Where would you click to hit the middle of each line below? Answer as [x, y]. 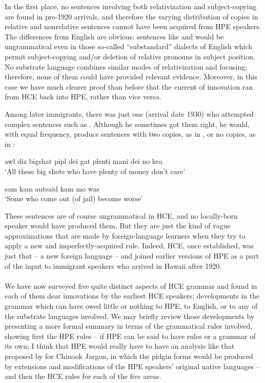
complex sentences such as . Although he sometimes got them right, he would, [127, 124]
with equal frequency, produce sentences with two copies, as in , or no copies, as [130, 134]
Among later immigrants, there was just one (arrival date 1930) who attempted [129, 113]
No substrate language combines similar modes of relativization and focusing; [126, 66]
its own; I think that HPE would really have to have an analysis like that [120, 346]
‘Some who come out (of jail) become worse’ [74, 198]
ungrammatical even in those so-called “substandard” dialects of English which [128, 46]
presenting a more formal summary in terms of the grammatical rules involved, [129, 326]
